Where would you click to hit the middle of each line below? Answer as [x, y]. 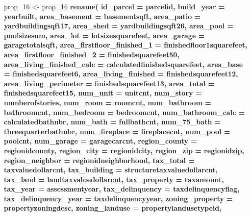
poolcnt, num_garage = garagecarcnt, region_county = [100, 141]
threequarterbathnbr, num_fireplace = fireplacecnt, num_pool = [117, 131]
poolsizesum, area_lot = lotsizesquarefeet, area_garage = [104, 35]
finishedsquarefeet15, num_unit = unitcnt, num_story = [103, 93]
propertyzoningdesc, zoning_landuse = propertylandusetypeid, [113, 208]
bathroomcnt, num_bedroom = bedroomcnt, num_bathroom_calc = [125, 112]
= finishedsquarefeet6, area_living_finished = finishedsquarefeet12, [121, 74]
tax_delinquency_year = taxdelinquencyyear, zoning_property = [118, 198]
